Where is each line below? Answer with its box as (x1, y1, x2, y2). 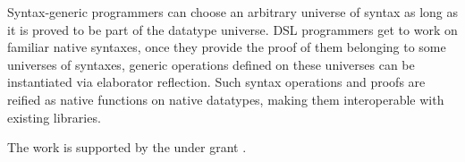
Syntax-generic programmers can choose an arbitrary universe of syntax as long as (7, 3, 458, 21)
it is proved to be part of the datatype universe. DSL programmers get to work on (7, 20, 458, 38)
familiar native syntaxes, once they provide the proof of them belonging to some (7, 38, 446, 56)
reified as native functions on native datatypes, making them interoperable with (7, 90, 444, 108)
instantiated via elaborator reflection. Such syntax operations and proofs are (7, 72, 426, 91)
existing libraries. (7, 107, 101, 126)
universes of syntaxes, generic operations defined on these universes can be (7, 55, 415, 73)
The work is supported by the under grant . (7, 138, 247, 157)
